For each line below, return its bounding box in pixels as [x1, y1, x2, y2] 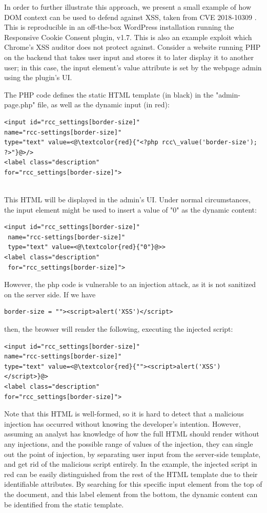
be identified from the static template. [4, 499, 124, 509]
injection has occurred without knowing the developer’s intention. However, [4, 418, 241, 429]
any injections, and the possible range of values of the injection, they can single [4, 438, 253, 449]
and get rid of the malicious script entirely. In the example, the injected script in [4, 459, 257, 469]
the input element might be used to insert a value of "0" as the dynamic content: [4, 204, 257, 215]
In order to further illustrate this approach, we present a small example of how [4, 2, 252, 12]
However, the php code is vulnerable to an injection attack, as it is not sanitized [4, 279, 256, 290]
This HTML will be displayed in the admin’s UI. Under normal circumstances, [4, 194, 251, 205]
